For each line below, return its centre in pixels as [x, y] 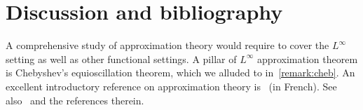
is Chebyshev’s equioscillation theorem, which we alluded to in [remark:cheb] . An [180, 73]
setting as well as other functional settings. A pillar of [121, 59]
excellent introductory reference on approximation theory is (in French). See [171, 86]
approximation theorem [307, 59]
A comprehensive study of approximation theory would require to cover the [167, 45]
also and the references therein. [75, 100]
